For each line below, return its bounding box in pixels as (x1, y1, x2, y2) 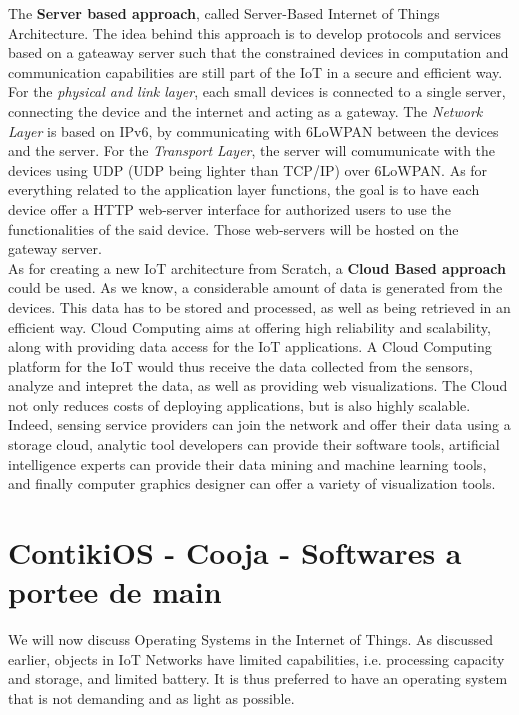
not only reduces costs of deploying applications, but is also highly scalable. (8, 394, 471, 415)
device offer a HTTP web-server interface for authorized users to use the (8, 198, 451, 219)
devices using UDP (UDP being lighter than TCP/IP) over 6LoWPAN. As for (8, 159, 488, 180)
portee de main (8, 571, 222, 612)
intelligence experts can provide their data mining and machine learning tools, (8, 453, 487, 474)
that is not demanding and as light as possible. (8, 687, 295, 708)
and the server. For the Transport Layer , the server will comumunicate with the (8, 140, 496, 161)
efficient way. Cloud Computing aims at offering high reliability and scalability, (8, 316, 491, 337)
